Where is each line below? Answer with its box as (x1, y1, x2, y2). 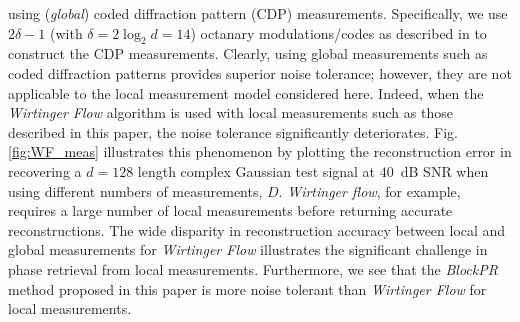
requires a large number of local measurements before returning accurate (8, 200, 453, 221)
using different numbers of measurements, (8, 180, 263, 201)
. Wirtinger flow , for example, (278, 180, 461, 201)
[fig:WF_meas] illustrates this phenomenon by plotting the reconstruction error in (8, 141, 512, 162)
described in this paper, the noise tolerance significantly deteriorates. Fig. (8, 121, 458, 142)
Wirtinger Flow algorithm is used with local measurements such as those (8, 102, 453, 123)
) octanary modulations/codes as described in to (190, 22, 487, 43)
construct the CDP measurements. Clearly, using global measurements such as (8, 43, 488, 64)
